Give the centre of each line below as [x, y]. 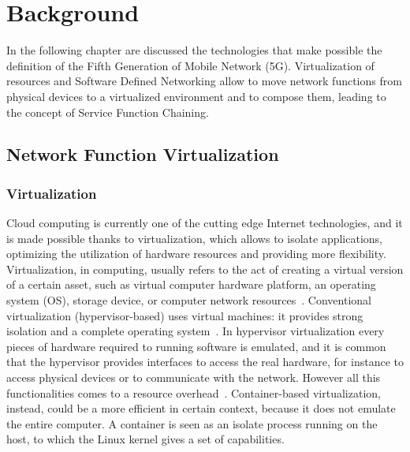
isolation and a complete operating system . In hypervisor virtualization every [196, 331]
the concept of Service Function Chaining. [108, 112]
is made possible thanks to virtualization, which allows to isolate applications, [194, 238]
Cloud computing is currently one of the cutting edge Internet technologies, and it [205, 223]
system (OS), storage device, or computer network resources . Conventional [189, 300]
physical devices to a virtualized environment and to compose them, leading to [196, 96]
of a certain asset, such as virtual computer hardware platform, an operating [191, 284]
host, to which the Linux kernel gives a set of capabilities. [145, 439]
